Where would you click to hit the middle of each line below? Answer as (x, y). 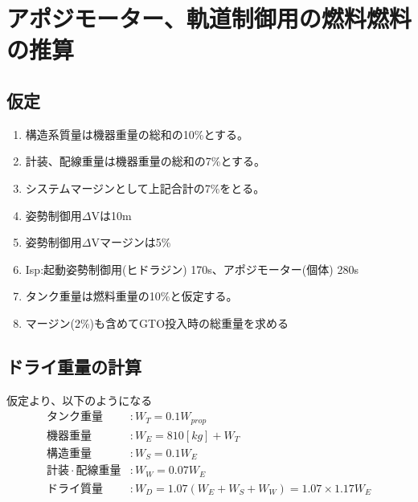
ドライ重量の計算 (74, 366)
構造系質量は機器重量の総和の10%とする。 (137, 134)
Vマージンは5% (131, 242)
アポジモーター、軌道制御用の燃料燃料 (209, 18)
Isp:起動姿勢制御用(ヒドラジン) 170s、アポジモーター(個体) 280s (192, 269)
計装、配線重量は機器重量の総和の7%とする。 (145, 161)
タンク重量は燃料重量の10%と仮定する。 (131, 296)
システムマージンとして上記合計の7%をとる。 (145, 188)
